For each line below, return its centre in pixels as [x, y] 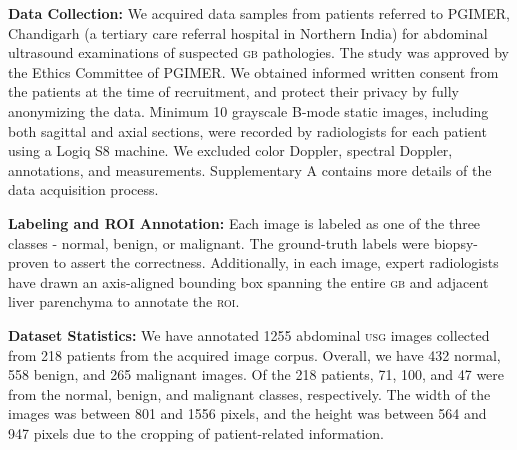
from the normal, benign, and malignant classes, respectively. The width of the [249, 393]
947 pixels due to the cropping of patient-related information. [196, 432]
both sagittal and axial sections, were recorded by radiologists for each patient [247, 130]
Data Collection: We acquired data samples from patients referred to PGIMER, [259, 13]
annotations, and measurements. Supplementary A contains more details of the [250, 169]
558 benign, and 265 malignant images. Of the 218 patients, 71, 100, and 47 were [256, 374]
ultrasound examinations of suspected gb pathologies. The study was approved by [258, 52]
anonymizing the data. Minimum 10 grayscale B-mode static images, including [248, 110]
